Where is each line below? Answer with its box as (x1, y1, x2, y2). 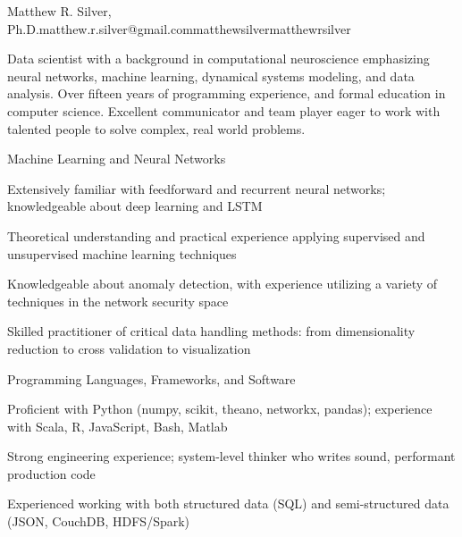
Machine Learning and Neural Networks (7, 149, 226, 168)
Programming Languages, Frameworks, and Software (7, 369, 296, 388)
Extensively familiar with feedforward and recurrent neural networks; (7, 179, 386, 197)
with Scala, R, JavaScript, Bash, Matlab (7, 416, 228, 435)
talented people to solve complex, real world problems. (7, 119, 306, 138)
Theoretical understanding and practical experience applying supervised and (7, 226, 425, 245)
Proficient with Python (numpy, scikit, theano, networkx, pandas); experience (7, 399, 433, 418)
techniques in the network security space (7, 291, 229, 310)
